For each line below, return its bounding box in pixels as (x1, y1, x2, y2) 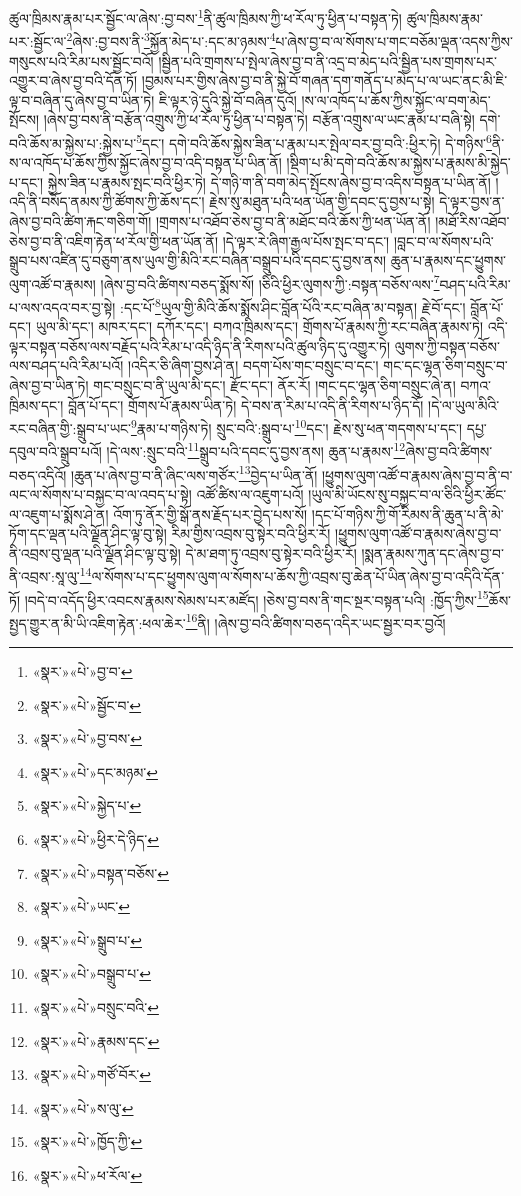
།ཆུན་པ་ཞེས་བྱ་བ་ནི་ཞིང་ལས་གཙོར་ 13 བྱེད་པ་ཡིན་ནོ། (71, 461, 318, 485)
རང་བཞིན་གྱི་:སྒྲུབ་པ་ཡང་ (9, 417, 131, 438)
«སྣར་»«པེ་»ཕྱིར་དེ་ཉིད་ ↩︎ (32, 829, 159, 849)
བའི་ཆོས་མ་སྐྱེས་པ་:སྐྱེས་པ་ (9, 132, 137, 153)
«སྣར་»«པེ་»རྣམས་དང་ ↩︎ (32, 1030, 160, 1051)
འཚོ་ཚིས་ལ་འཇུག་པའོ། (196, 483, 304, 504)
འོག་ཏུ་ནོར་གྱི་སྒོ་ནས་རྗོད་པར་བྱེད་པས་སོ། (113, 503, 308, 524)
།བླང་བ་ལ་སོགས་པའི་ (393, 230, 494, 251)
